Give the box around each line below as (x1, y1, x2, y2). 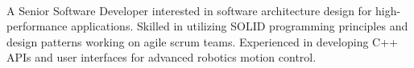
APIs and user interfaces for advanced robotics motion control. (6, 49, 317, 66)
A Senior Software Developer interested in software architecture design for (6, 2, 372, 18)
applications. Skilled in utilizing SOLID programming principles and (71, 18, 408, 34)
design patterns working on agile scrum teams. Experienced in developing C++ (6, 33, 398, 50)
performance (6, 18, 68, 34)
